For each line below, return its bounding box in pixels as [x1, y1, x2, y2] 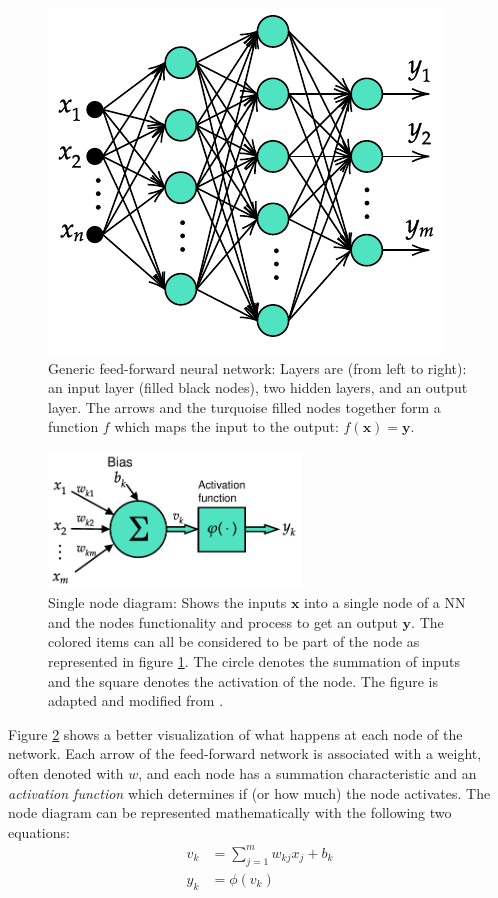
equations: [8, 821, 70, 842]
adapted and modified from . [48, 690, 224, 711]
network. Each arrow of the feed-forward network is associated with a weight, [8, 743, 482, 764]
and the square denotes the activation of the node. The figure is [48, 670, 438, 691]
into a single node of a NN [304, 592, 466, 613]
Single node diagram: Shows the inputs [48, 592, 287, 613]
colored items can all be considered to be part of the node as [48, 631, 420, 652]
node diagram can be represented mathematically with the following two [8, 802, 452, 823]
